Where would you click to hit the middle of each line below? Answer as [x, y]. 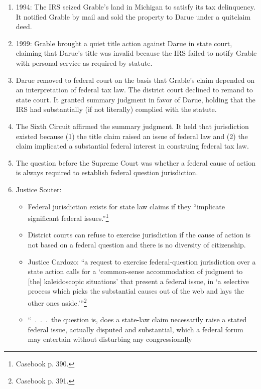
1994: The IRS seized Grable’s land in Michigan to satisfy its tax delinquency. [136, 7]
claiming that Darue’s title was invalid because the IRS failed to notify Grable [136, 53]
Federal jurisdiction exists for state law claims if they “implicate [126, 206]
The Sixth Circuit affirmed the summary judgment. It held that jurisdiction [132, 126]
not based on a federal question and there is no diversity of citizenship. [137, 244]
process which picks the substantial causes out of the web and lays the [136, 291]
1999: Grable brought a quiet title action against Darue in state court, [124, 43]
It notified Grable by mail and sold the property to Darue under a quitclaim [133, 16]
